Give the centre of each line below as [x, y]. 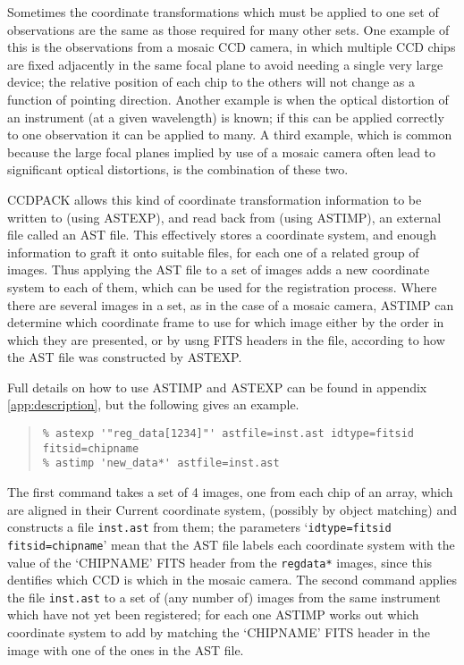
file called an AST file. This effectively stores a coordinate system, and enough [222, 235]
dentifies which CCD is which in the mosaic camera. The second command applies [232, 580]
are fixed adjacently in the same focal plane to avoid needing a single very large [225, 64]
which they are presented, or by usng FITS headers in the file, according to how [226, 339]
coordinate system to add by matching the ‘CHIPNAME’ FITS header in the [219, 632]
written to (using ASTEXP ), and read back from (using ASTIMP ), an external [224, 217]
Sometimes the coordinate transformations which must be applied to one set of [223, 12]
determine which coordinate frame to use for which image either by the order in [226, 322]
